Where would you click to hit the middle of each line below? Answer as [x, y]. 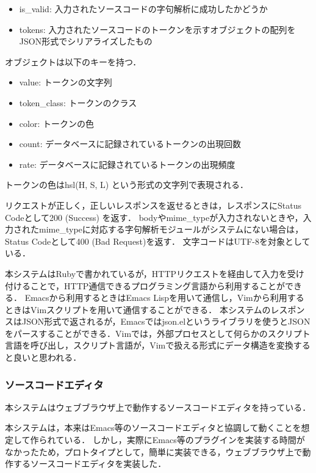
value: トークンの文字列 [66, 82]
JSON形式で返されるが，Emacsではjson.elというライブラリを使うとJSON [166, 321]
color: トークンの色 [56, 123]
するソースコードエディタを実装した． [90, 464]
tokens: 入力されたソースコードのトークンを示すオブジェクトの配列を [157, 29]
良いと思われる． [47, 357]
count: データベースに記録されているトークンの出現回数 [130, 144]
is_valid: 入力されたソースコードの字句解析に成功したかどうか [143, 9]
